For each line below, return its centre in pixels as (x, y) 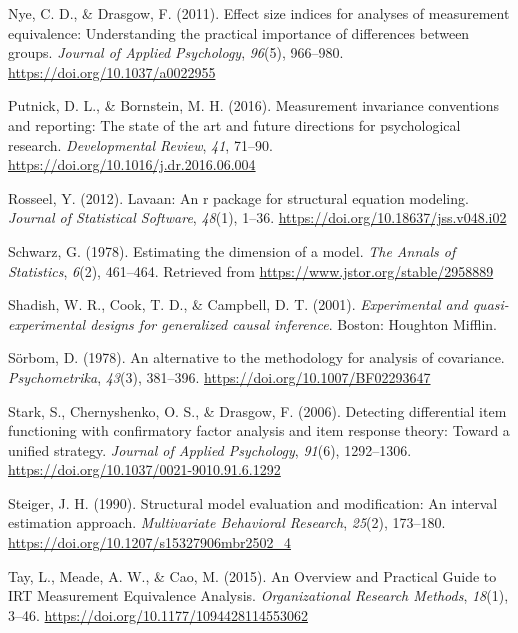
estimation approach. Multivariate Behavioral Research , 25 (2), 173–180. (227, 522)
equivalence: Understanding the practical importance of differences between (239, 32)
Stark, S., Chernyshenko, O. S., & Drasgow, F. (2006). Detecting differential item (257, 410)
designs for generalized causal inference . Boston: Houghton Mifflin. (293, 323)
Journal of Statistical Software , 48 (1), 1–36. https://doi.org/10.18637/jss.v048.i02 (257, 217)
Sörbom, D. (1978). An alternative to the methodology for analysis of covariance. (256, 357)
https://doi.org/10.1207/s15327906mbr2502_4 (149, 542)
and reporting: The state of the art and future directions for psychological (234, 124)
